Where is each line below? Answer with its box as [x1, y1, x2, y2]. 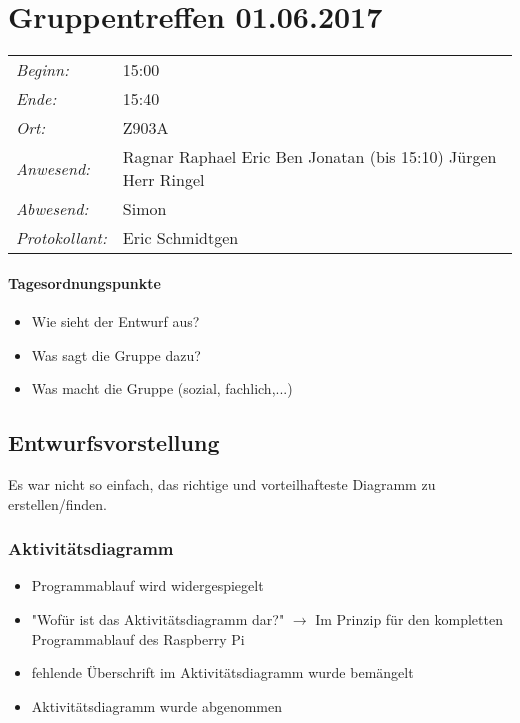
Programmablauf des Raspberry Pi [31, 628, 245, 649]
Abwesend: [16, 197, 89, 221]
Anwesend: [16, 156, 91, 180]
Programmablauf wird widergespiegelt [31, 575, 264, 596]
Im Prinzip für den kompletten [315, 608, 503, 629]
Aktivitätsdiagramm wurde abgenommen [31, 695, 283, 716]
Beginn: [16, 58, 69, 82]
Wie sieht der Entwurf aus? [31, 310, 200, 331]
